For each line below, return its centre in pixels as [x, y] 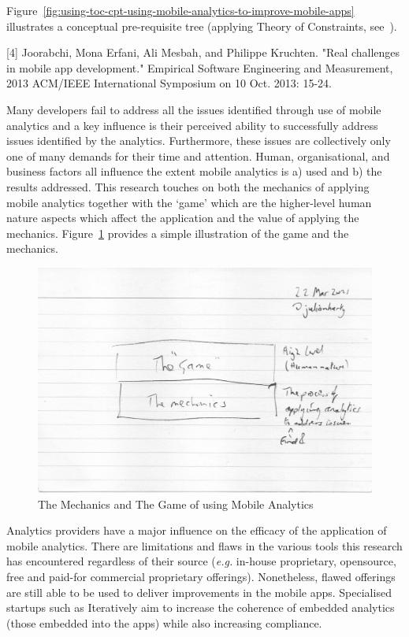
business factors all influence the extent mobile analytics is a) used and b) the [194, 171]
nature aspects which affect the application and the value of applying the [183, 218]
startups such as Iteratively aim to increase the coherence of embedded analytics [201, 607]
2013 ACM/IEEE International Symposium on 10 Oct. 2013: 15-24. [169, 83]
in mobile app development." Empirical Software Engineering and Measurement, [200, 67]
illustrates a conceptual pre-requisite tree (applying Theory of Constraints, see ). [202, 26]
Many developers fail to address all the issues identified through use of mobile [194, 109]
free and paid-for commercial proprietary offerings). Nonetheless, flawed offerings [201, 576]
